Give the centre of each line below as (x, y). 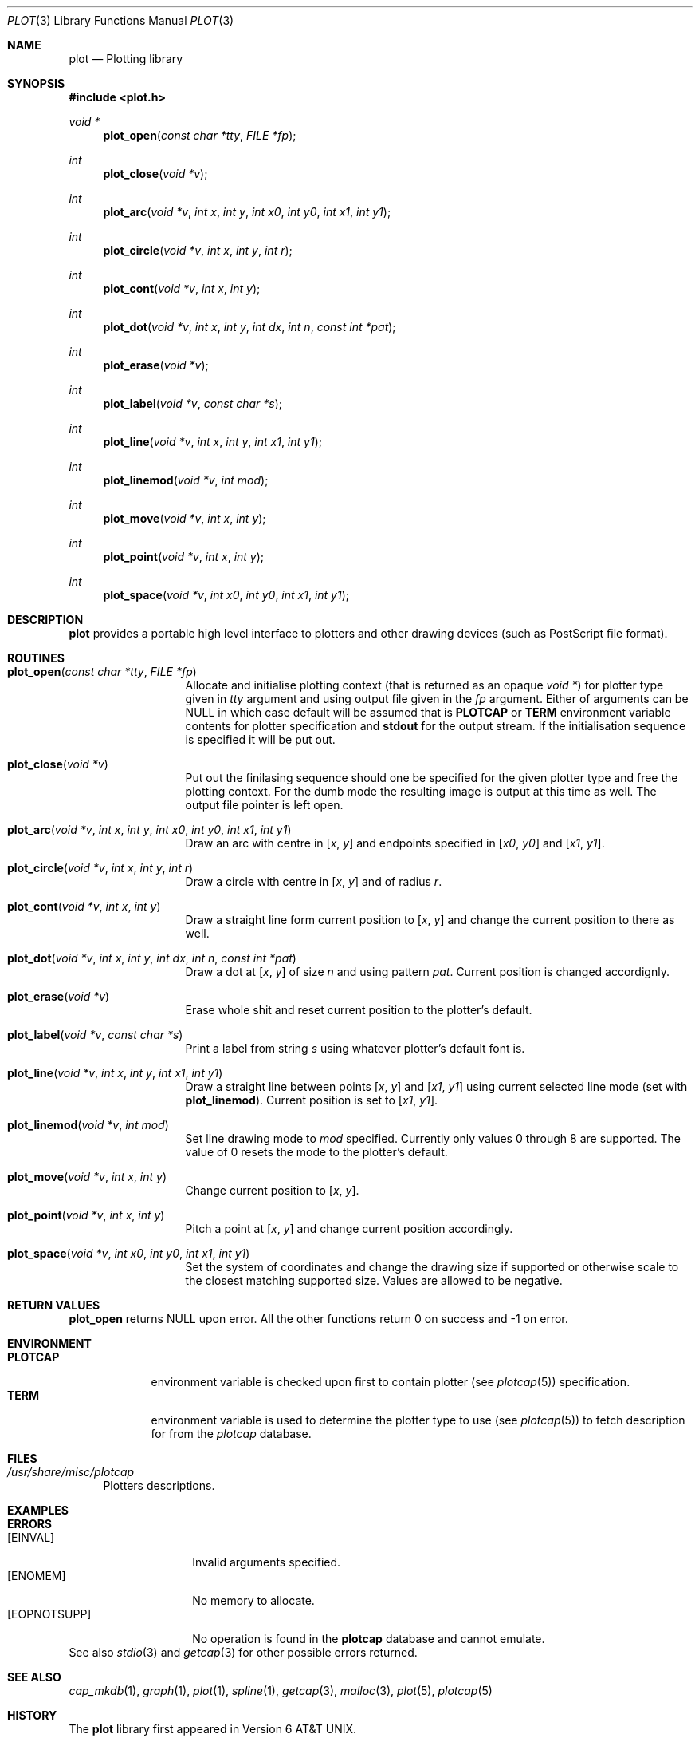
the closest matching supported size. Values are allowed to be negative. (374, 1280)
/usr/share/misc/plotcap (71, 1472)
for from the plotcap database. (231, 1434)
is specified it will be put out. (260, 739)
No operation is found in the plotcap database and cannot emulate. (369, 1639)
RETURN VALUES (54, 1305)
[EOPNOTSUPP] (49, 1614)
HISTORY (32, 1715)
